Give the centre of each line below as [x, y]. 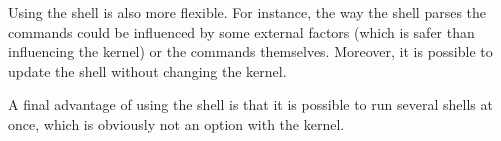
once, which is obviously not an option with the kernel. [176, 123]
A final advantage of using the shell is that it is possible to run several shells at [250, 104]
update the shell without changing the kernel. [147, 70]
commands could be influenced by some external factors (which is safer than [241, 31]
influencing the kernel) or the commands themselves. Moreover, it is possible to [250, 51]
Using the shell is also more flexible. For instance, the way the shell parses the [247, 12]
